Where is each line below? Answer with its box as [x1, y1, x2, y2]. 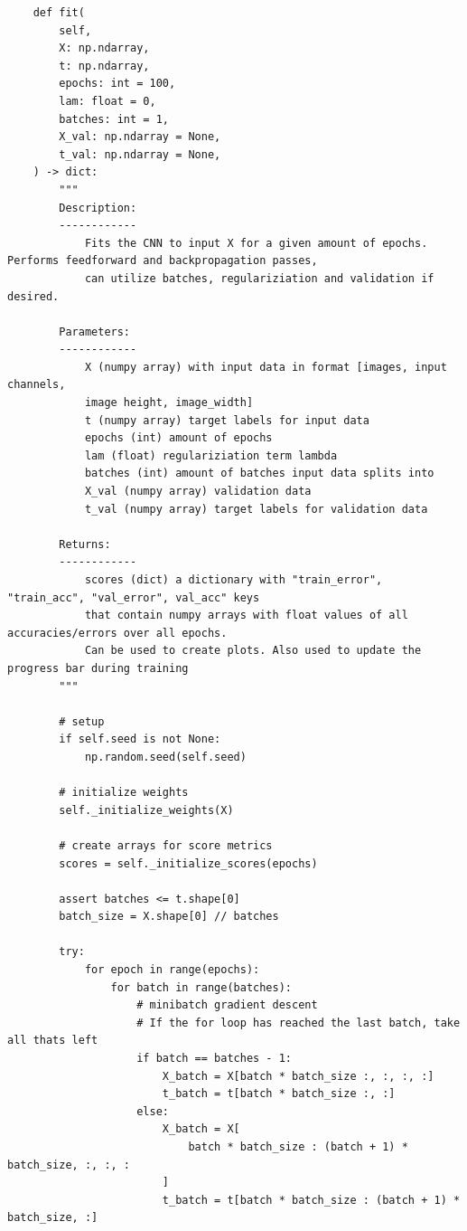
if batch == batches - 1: [136, 1052, 292, 1065]
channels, [7, 378, 66, 392]
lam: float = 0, [59, 94, 156, 108]
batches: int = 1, [59, 112, 169, 126]
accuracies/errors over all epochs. [7, 626, 228, 639]
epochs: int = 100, [59, 77, 176, 90]
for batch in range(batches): [110, 980, 292, 994]
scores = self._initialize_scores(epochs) [59, 857, 318, 870]
